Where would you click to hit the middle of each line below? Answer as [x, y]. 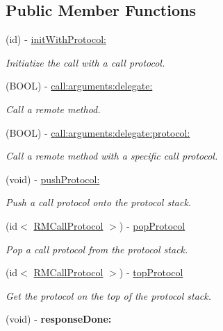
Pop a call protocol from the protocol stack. [97, 249]
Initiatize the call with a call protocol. [85, 62]
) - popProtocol [152, 225]
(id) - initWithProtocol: [56, 39]
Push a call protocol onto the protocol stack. [99, 202]
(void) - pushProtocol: [53, 179]
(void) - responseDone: [59, 319]
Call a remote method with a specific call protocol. [112, 156]
